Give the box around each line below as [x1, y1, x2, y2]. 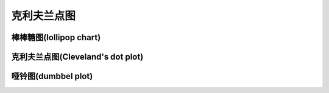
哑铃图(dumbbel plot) [11, 71, 93, 81]
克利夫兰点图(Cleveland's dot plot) [11, 52, 144, 62]
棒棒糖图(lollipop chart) [11, 32, 101, 43]
